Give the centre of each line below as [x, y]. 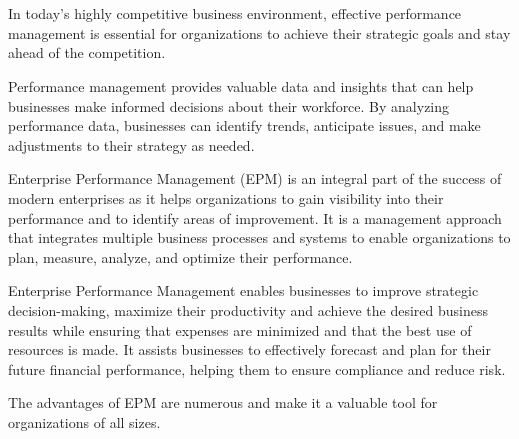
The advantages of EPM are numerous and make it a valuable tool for [223, 402]
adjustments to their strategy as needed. [131, 144]
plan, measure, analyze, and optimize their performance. [180, 256]
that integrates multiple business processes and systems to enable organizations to [259, 237]
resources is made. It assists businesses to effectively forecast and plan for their [249, 349]
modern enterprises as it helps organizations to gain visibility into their [226, 197]
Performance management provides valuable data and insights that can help [241, 85]
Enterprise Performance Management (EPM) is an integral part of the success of [255, 178]
